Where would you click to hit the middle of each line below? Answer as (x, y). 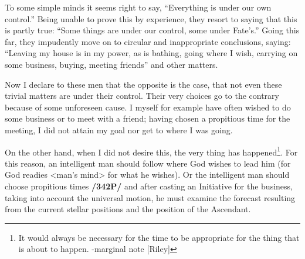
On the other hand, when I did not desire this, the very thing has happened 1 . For (151, 151)
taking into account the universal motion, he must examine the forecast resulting (150, 197)
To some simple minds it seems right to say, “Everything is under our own (138, 7)
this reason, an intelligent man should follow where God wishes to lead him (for (148, 163)
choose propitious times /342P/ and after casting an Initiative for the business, (149, 186)
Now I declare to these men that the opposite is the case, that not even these (143, 84)
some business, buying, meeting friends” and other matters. (111, 64)
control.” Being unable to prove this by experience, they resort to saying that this (151, 18)
